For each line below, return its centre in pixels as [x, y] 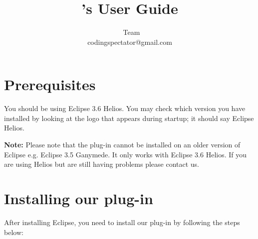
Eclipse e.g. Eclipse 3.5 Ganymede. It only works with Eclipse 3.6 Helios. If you [126, 154]
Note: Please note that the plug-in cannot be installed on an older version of [122, 145]
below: [14, 232]
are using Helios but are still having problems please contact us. [102, 164]
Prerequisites [50, 84]
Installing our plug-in [79, 198]
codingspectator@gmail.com [130, 42]
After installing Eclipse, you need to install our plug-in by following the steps [122, 222]
